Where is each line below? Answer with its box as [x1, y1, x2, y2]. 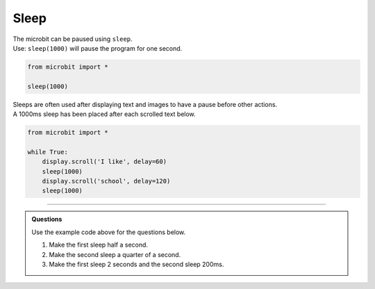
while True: [27, 148, 69, 156]
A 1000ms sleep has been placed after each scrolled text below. [12, 110, 196, 118]
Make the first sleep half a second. [49, 240, 149, 249]
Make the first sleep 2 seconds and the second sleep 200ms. [49, 260, 224, 268]
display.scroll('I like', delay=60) [42, 158, 167, 166]
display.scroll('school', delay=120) [42, 177, 171, 185]
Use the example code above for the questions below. [31, 228, 186, 236]
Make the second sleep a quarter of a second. [49, 250, 181, 258]
